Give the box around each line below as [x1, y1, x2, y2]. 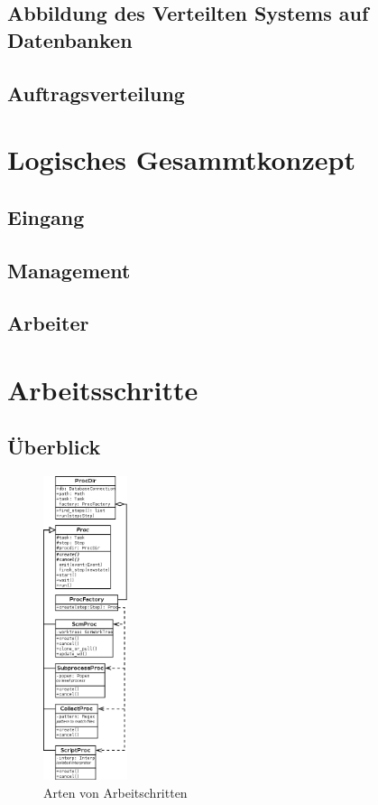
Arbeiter [7, 309, 89, 337]
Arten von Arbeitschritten [43, 782, 188, 801]
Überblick [7, 433, 101, 461]
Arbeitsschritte [7, 370, 198, 407]
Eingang [7, 202, 85, 230]
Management [7, 256, 131, 284]
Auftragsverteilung [7, 79, 185, 107]
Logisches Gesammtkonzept [7, 141, 355, 178]
